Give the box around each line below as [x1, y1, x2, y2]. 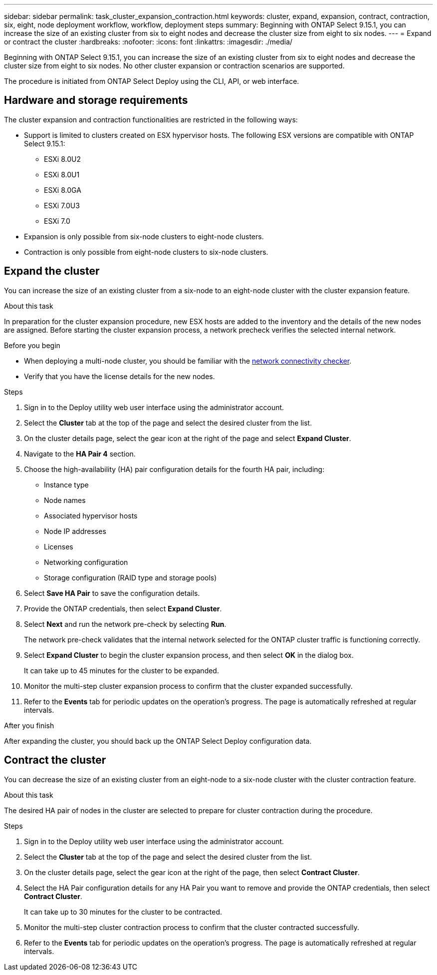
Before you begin [4, 341, 60, 350]
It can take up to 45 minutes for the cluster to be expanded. [24, 666, 219, 675]
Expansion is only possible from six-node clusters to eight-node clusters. [24, 232, 264, 241]
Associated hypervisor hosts [44, 511, 138, 520]
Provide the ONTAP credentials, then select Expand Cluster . [24, 604, 222, 613]
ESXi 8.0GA [44, 185, 81, 194]
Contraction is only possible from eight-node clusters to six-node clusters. [24, 247, 268, 256]
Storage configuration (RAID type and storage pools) [44, 573, 217, 582]
